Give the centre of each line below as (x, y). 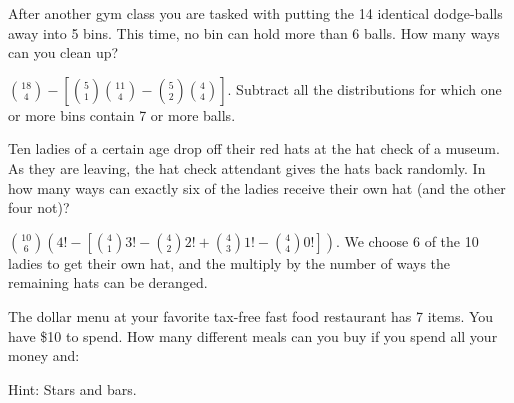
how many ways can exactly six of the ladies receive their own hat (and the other (257, 187)
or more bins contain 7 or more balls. (122, 114)
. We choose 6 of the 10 (407, 240)
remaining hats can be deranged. (108, 282)
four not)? (39, 207)
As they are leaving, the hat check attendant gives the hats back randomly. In (247, 167)
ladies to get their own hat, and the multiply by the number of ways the (229, 262)
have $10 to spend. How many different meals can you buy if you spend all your (253, 335)
